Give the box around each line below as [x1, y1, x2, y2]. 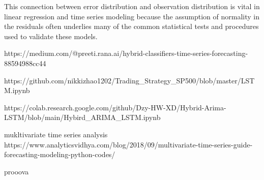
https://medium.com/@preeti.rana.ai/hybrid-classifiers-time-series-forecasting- [4, 48, 248, 58]
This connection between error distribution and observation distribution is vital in [4, 1, 260, 11]
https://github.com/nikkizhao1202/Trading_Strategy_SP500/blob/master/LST [4, 75, 255, 85]
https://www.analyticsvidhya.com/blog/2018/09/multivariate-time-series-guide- [4, 139, 253, 149]
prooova [4, 166, 29, 176]
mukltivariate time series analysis [4, 129, 108, 139]
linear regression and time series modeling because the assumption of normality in [4, 11, 259, 21]
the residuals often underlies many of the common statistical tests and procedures [4, 21, 259, 32]
